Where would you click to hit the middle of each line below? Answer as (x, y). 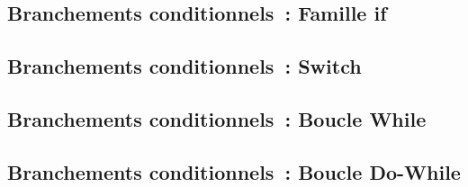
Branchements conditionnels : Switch (184, 66)
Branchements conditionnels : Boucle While (217, 118)
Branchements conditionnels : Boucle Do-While (234, 171)
